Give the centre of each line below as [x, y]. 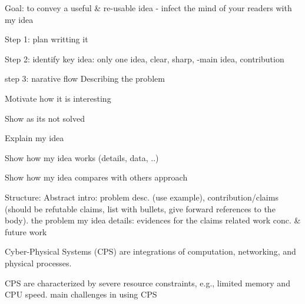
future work [26, 231]
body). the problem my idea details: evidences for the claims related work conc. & [153, 220]
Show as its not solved [45, 118]
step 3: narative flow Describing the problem [85, 78]
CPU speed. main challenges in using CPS [81, 294]
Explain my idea [34, 138]
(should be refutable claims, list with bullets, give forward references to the [140, 208]
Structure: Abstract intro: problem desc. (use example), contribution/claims [142, 197]
